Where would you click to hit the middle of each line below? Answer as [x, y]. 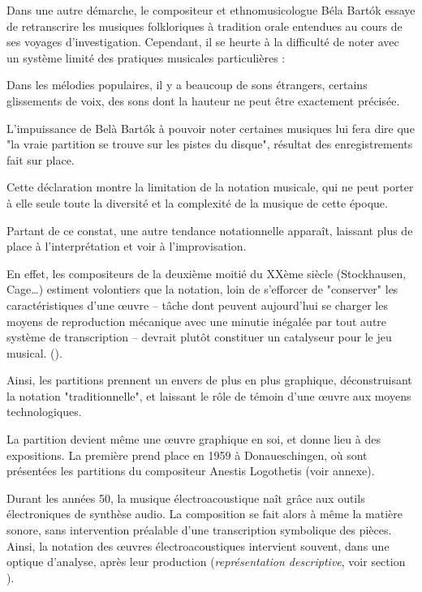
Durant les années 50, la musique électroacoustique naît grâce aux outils [186, 498]
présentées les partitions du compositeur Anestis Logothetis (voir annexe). [191, 471]
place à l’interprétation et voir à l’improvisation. [127, 246]
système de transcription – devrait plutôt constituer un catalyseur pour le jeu [199, 337]
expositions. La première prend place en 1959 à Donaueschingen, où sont [187, 455]
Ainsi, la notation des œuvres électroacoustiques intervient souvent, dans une [198, 545]
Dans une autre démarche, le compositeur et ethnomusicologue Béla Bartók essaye [211, 10]
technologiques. [44, 412]
